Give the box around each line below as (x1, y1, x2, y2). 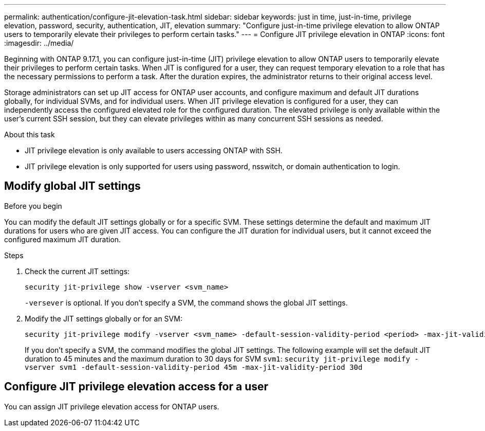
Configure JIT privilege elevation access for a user (4, 380, 269, 393)
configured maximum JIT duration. (4, 235, 121, 244)
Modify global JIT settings (4, 179, 141, 193)
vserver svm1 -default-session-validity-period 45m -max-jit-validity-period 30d (25, 363, 363, 371)
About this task (4, 130, 55, 139)
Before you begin (4, 201, 62, 210)
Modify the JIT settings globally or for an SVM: (25, 314, 182, 323)
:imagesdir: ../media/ (4, 39, 74, 47)
